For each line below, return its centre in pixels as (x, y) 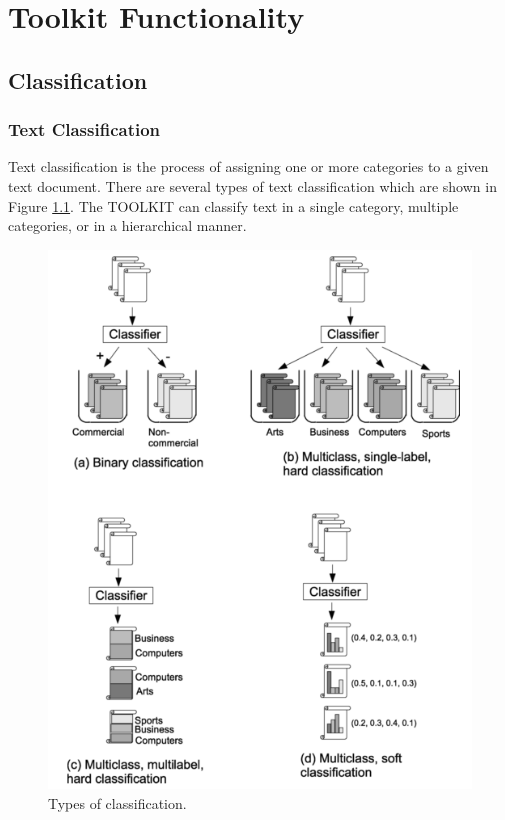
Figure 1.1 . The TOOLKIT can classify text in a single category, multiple (233, 205)
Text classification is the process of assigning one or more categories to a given (248, 166)
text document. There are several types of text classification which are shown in (252, 185)
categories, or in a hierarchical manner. (127, 225)
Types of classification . (117, 803)
